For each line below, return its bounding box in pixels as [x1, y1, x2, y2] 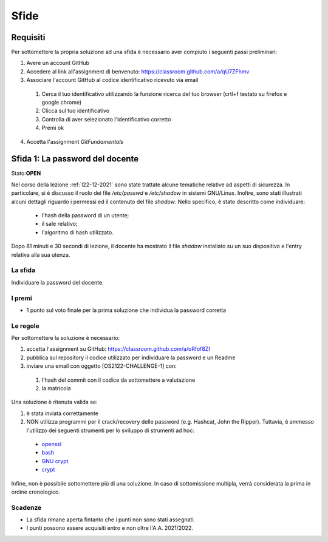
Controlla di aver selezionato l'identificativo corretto [41, 115, 171, 123]
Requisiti [11, 32, 46, 42]
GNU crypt [41, 457, 69, 464]
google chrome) [41, 99, 82, 106]
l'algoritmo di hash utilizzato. [41, 228, 114, 236]
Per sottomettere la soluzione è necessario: [11, 334, 120, 342]
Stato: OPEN [11, 170, 41, 177]
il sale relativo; [41, 220, 78, 228]
